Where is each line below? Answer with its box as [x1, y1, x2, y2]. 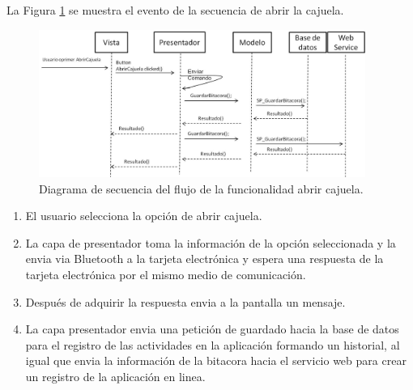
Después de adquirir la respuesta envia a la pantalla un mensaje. [25, 293, 346, 310]
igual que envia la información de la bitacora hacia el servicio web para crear [25, 352, 407, 369]
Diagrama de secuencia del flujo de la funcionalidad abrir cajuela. [39, 180, 364, 197]
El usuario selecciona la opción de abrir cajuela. [25, 207, 262, 224]
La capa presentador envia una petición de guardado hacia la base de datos [25, 320, 399, 337]
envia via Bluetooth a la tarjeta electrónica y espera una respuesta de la [25, 250, 384, 267]
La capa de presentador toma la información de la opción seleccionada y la [25, 234, 396, 251]
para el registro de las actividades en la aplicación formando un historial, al [25, 336, 400, 353]
